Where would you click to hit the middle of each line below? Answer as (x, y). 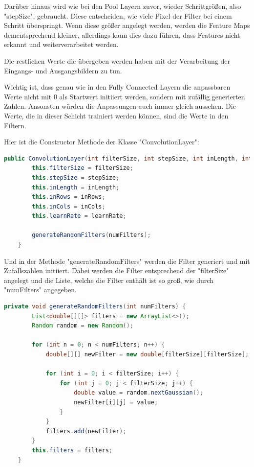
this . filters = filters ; (72, 450)
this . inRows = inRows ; (69, 197)
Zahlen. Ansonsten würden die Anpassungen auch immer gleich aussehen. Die (120, 106)
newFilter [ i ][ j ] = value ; (116, 402)
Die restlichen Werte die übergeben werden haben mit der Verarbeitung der (117, 60)
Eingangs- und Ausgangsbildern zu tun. (63, 70)
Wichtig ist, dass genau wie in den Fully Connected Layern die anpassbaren (117, 87)
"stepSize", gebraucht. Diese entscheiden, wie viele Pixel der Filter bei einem (118, 15)
